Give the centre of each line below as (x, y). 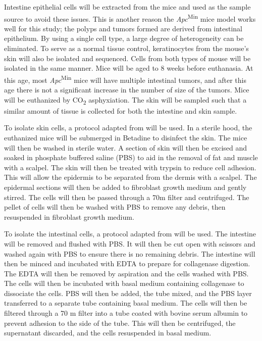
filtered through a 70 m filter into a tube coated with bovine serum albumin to (126, 313)
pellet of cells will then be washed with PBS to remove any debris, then (115, 207)
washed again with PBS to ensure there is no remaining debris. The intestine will (130, 253)
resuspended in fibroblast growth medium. (69, 216)
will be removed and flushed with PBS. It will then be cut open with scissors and (130, 243)
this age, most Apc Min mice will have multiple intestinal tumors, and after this (125, 79)
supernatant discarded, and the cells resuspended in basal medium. (108, 333)
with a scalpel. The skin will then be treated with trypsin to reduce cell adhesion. (130, 167)
